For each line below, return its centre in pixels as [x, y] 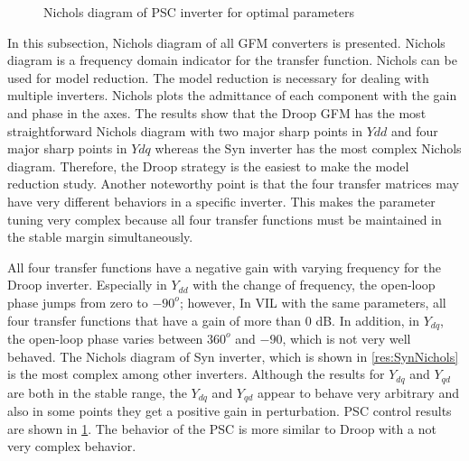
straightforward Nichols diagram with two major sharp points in [185, 130]
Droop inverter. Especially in [87, 285]
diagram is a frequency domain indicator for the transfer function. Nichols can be [232, 60]
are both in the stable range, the [97, 392]
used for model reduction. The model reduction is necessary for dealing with [218, 77]
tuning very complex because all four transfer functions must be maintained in [225, 219]
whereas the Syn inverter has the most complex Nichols [308, 148]
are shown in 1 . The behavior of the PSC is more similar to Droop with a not [222, 428]
